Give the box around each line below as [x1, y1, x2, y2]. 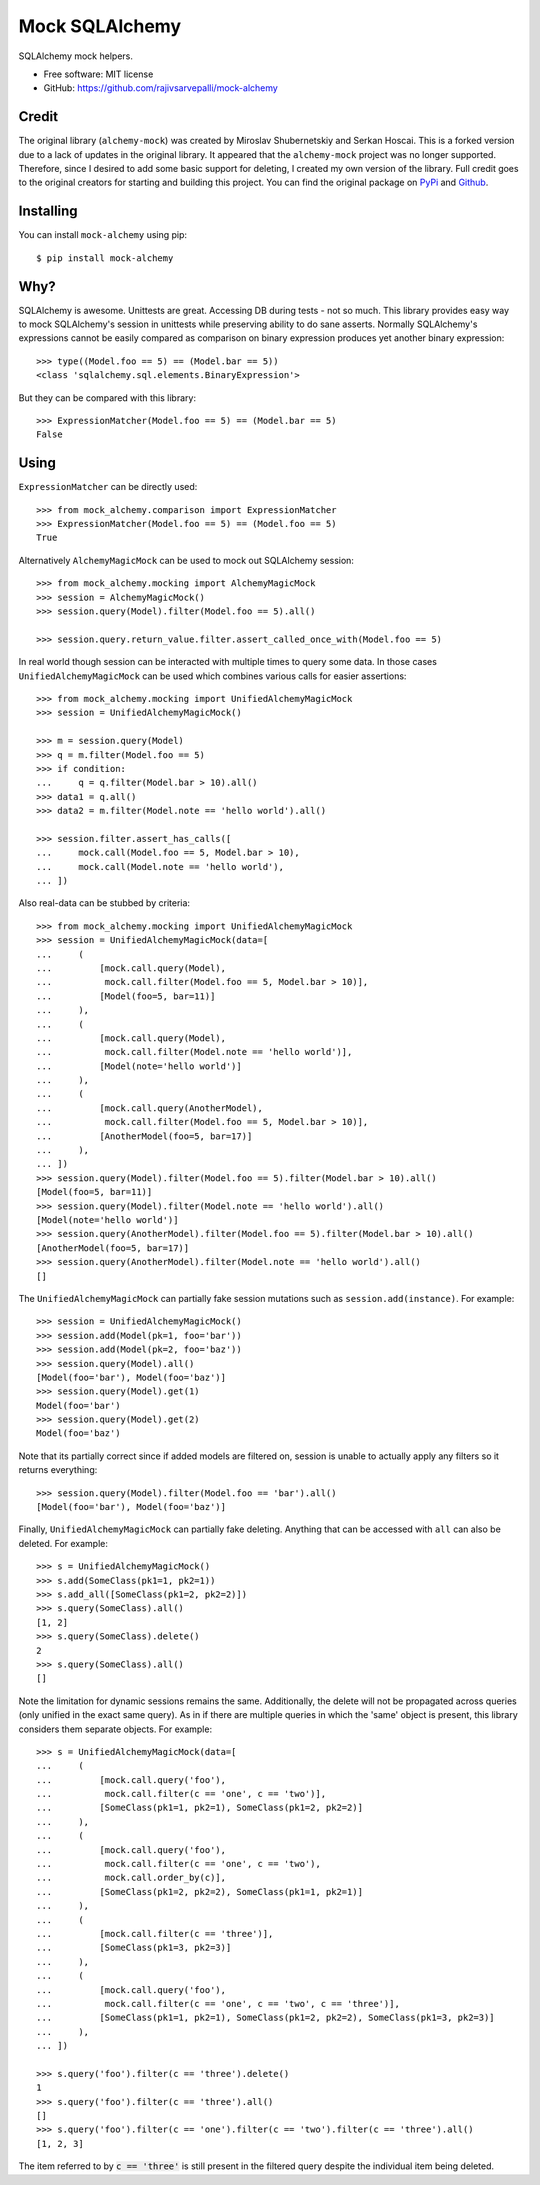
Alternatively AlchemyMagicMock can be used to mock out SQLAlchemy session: [18, 554, 355, 566]
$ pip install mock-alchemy [36, 252, 174, 264]
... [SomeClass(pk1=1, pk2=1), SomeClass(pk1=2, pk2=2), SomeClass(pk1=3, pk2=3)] [36, 2012, 495, 2024]
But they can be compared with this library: [18, 391, 197, 404]
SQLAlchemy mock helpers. [18, 50, 134, 62]
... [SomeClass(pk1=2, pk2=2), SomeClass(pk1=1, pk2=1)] [36, 1886, 364, 1897]
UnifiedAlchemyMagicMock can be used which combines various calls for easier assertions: [18, 670, 407, 682]
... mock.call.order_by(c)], [36, 1872, 227, 1884]
